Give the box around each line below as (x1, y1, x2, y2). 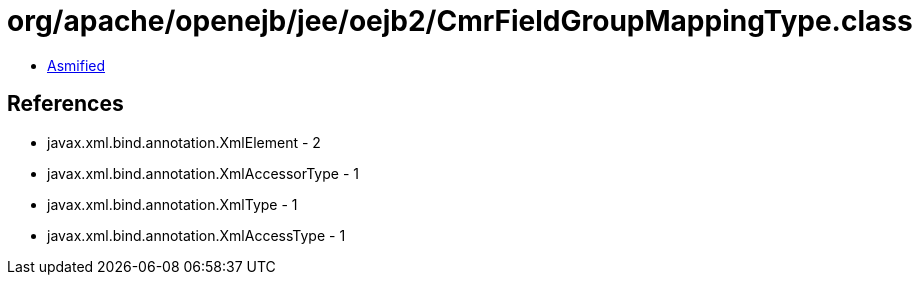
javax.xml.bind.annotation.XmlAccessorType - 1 (47, 164, 359, 182)
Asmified (47, 56, 106, 74)
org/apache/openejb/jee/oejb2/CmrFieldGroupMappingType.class (7, 4, 913, 38)
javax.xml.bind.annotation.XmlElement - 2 (47, 133, 321, 151)
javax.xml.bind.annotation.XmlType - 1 (47, 195, 298, 213)
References (7, 91, 124, 117)
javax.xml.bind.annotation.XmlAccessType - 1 (47, 226, 346, 244)
